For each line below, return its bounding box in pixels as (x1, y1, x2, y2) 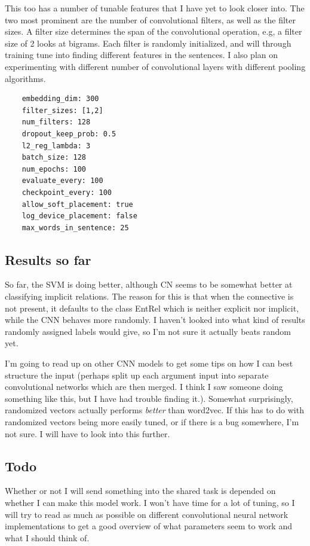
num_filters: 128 (22, 118, 91, 127)
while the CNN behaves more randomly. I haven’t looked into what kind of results (5, 313, 305, 326)
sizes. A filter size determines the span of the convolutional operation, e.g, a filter (5, 25, 302, 38)
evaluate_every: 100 (22, 176, 103, 185)
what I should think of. (5, 531, 90, 544)
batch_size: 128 (22, 153, 87, 162)
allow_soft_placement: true (22, 200, 133, 209)
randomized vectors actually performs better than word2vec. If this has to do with (5, 404, 304, 416)
